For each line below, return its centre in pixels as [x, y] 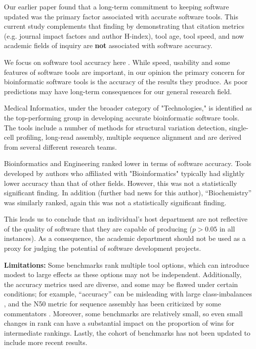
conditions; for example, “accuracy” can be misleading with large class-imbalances [128, 294]
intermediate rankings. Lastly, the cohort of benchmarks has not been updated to [127, 332]
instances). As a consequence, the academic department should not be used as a [125, 238]
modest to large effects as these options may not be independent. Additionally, [123, 274]
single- [239, 127]
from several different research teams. [61, 146]
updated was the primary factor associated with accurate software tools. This [121, 16]
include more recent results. [46, 342]
